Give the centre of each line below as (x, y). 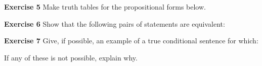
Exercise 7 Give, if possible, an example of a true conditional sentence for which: (131, 41)
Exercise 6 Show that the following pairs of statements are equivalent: (115, 23)
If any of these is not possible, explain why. (71, 57)
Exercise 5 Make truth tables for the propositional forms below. (105, 7)
